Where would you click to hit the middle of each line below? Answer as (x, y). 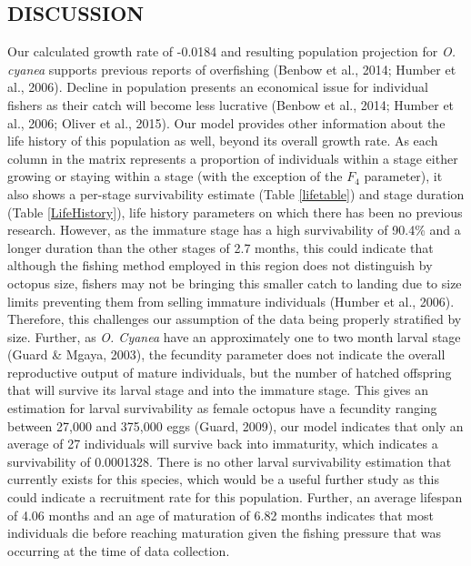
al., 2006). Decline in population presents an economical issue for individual (218, 87)
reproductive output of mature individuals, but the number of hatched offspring (230, 372)
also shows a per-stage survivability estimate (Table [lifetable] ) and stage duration (236, 193)
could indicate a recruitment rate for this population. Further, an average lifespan (235, 497)
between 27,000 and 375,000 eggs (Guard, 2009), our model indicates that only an (235, 425)
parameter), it (403, 176)
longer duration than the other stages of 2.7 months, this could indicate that (220, 247)
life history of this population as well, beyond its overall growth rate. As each (223, 141)
